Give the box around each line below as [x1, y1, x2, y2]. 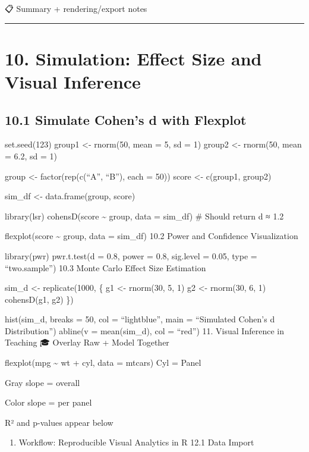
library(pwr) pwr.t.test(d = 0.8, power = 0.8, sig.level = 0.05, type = [5, 249, 257, 262]
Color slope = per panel [5, 396, 92, 409]
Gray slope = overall [5, 376, 80, 388]
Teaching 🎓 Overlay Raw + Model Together [5, 336, 169, 349]
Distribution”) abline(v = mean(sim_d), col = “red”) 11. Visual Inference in [5, 324, 284, 337]
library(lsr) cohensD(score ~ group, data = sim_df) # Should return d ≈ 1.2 [5, 209, 284, 222]
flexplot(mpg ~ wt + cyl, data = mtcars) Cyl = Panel [5, 356, 201, 369]
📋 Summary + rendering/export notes [5, 2, 147, 14]
